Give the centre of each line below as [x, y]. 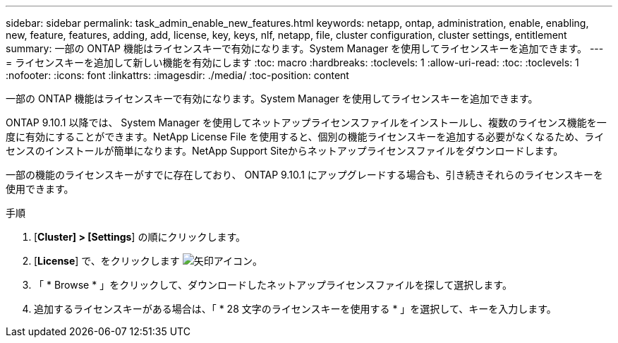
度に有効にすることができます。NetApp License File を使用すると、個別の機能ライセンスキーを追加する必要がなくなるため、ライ [305, 137]
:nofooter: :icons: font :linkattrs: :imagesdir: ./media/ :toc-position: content [177, 75]
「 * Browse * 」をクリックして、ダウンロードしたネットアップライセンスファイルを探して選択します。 [273, 285]
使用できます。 [40, 189]
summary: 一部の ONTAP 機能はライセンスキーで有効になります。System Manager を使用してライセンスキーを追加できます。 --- [305, 48]
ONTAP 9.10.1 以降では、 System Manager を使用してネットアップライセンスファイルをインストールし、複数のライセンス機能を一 [306, 122]
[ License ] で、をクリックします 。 [149, 261]
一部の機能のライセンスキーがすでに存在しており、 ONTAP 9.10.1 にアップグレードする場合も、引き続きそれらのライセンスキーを [305, 175]
